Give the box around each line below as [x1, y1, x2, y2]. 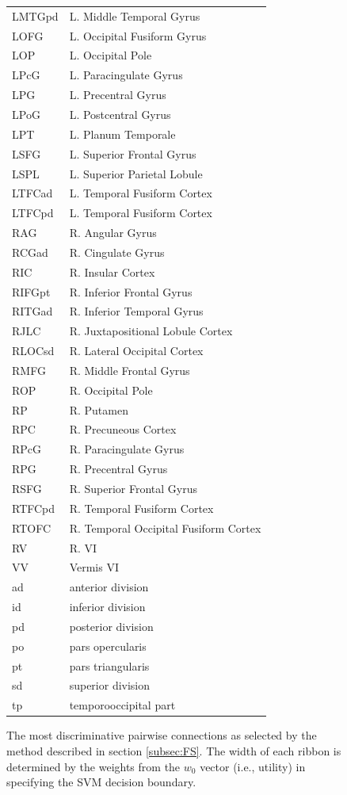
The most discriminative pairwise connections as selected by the [6, 727, 317, 743]
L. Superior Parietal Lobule [69, 165, 203, 182]
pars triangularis [69, 657, 150, 674]
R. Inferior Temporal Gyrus [69, 303, 204, 319]
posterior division [69, 617, 154, 634]
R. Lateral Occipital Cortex [69, 342, 204, 359]
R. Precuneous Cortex [69, 421, 177, 438]
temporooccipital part [69, 697, 176, 713]
